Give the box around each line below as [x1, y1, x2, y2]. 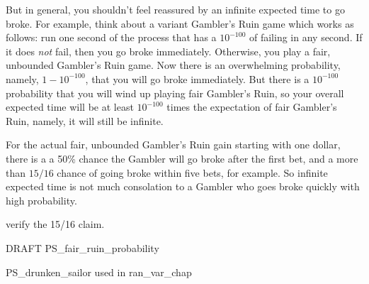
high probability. [6, 192, 77, 207]
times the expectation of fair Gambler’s [166, 99, 337, 114]
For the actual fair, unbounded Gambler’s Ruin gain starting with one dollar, [6, 137, 341, 152]
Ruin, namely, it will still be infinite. [6, 113, 164, 128]
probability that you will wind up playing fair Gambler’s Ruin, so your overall [6, 85, 344, 100]
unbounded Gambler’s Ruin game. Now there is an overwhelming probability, [6, 58, 341, 72]
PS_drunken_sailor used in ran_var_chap [6, 264, 192, 279]
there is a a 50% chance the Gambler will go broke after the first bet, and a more [6, 151, 358, 165]
